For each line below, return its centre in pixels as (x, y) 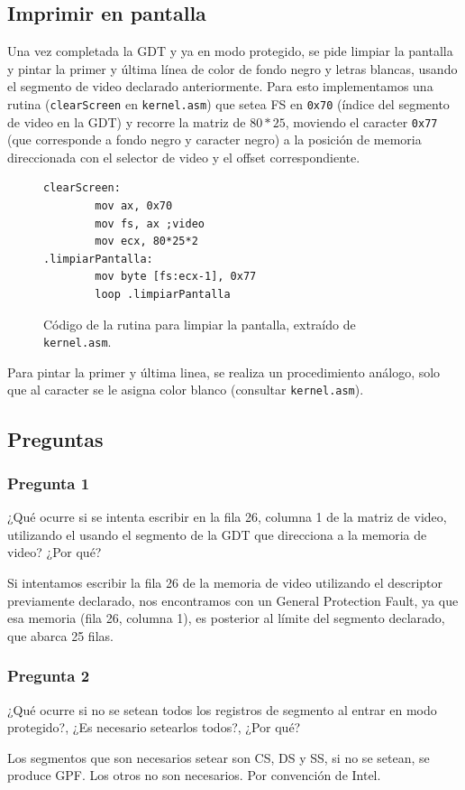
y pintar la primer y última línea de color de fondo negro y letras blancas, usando (232, 68)
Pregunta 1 (49, 483)
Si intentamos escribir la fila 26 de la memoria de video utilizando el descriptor (225, 582)
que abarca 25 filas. (60, 635)
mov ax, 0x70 (134, 206)
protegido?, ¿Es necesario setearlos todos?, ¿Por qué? (154, 727)
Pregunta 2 (49, 676)
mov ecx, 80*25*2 (146, 242)
